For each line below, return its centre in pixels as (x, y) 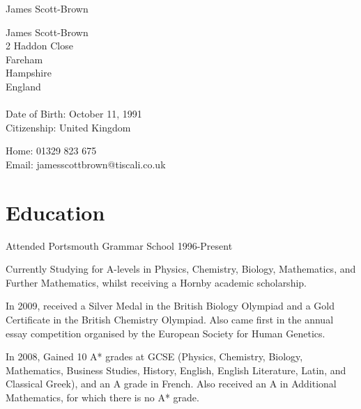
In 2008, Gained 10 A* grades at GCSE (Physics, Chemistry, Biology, (154, 356)
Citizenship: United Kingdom (68, 127)
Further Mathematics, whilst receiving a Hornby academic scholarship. (156, 282)
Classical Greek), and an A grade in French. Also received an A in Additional (171, 384)
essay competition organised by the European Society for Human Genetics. (166, 333)
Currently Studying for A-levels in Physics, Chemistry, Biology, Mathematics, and (181, 269)
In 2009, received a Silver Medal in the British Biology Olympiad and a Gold (170, 306)
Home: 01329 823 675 (51, 151)
